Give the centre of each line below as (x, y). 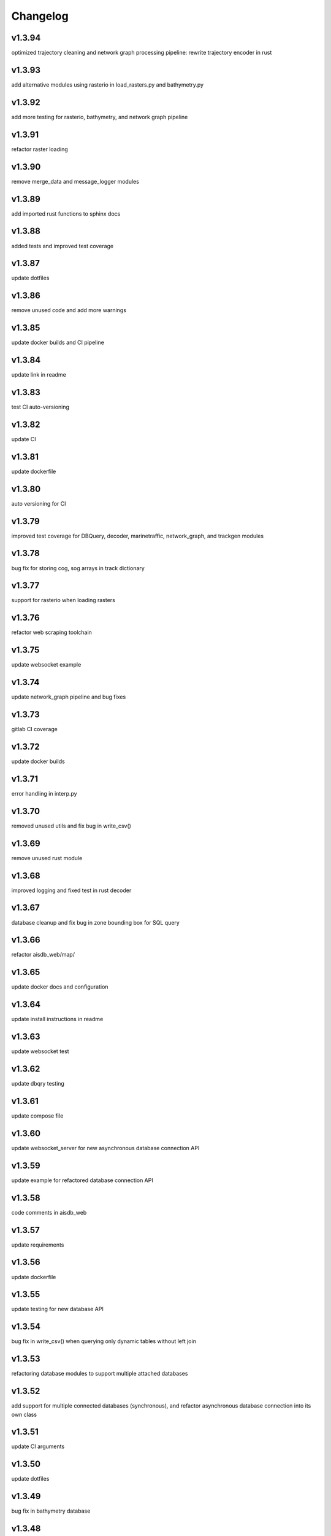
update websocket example (46, 665)
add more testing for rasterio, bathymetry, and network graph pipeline (100, 117)
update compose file (37, 1116)
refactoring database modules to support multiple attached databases (100, 1374)
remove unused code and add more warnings (69, 310)
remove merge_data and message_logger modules (75, 181)
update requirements (38, 1245)
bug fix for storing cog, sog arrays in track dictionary (78, 568)
